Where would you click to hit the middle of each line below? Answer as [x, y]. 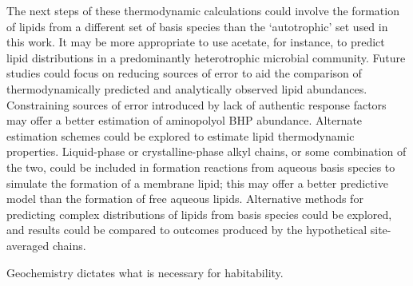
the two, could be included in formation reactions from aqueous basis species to [201, 167]
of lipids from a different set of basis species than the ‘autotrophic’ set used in [197, 26]
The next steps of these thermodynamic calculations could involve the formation [203, 10]
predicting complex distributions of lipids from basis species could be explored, [199, 214]
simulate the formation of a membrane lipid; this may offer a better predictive [197, 183]
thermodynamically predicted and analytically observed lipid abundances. [187, 88]
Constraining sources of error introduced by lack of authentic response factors [197, 104]
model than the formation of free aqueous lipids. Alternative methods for [185, 199]
